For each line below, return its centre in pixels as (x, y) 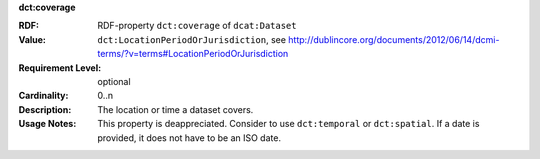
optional (114, 81)
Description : (45, 109)
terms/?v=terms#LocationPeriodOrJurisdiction (193, 54)
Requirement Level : (60, 67)
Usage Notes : (47, 124)
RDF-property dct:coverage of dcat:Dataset (197, 26)
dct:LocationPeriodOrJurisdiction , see (192, 39)
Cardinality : (43, 96)
